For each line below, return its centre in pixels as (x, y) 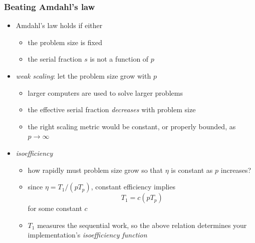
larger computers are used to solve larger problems (105, 92)
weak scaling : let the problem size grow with (83, 76)
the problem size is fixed (65, 42)
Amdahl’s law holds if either (59, 25)
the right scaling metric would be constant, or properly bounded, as (132, 126)
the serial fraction (55, 59)
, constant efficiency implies (133, 187)
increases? (236, 170)
